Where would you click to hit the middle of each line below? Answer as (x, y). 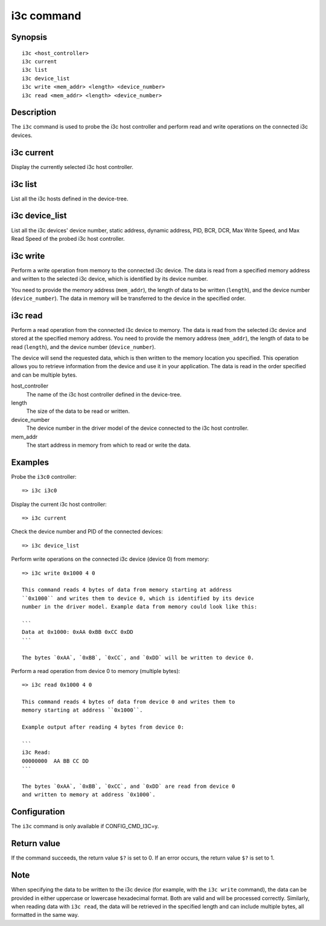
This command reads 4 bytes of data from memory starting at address (127, 590)
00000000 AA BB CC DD (56, 761)
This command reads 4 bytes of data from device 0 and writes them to (129, 702)
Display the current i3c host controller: (59, 504)
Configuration (38, 812)
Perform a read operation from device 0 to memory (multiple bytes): (96, 671)
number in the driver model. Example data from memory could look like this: (140, 607)
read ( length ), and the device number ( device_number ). (84, 346)
